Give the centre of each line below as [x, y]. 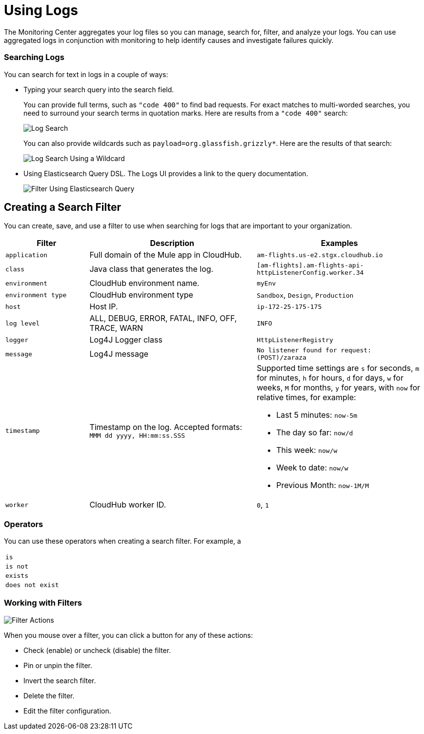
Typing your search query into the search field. [99, 89]
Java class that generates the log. [151, 269]
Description [172, 243]
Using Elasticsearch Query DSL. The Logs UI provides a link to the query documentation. [166, 173]
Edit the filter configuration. [67, 711]
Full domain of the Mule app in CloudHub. [166, 255]
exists [17, 576]
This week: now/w [307, 450]
